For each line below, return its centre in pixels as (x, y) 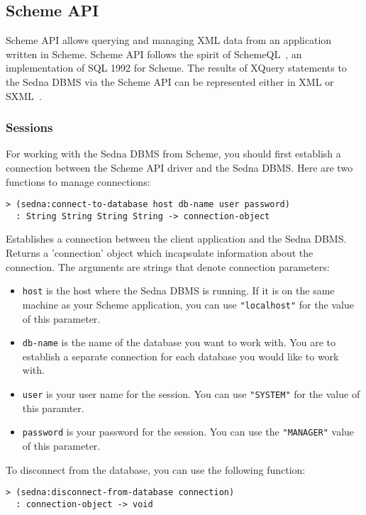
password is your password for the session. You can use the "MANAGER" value (188, 432)
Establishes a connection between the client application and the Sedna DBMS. (176, 239)
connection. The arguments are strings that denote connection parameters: (168, 266)
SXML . (24, 95)
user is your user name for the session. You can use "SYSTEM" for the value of (191, 394)
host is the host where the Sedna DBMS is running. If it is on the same (178, 290)
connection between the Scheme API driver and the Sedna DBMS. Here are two (179, 167)
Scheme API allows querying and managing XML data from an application (169, 40)
